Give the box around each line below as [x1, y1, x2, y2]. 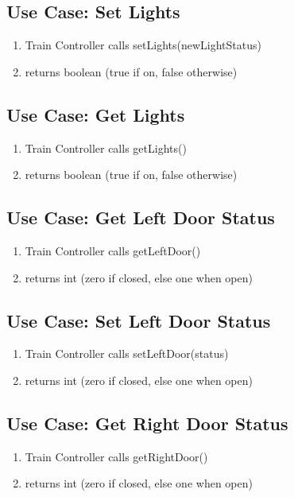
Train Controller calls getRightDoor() [25, 448, 208, 464]
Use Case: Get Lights [6, 102, 185, 126]
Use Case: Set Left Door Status [6, 308, 271, 332]
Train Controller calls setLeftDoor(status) [25, 345, 229, 362]
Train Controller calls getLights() [25, 139, 187, 156]
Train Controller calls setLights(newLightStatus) [25, 37, 261, 53]
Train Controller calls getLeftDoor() [25, 242, 201, 258]
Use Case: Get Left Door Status [6, 205, 275, 230]
